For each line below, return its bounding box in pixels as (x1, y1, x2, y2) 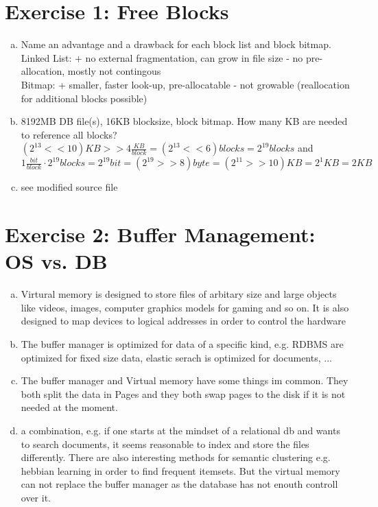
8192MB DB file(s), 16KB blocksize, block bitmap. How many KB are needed (21, 114, 348, 128)
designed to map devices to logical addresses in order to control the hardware (21, 314, 346, 328)
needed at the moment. (21, 400, 118, 414)
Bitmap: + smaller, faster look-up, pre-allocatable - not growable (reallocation (21, 77, 350, 91)
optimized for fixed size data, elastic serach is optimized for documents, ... (21, 350, 332, 364)
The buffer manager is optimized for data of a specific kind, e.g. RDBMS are (21, 336, 344, 351)
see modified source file (21, 180, 118, 194)
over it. (21, 490, 51, 504)
